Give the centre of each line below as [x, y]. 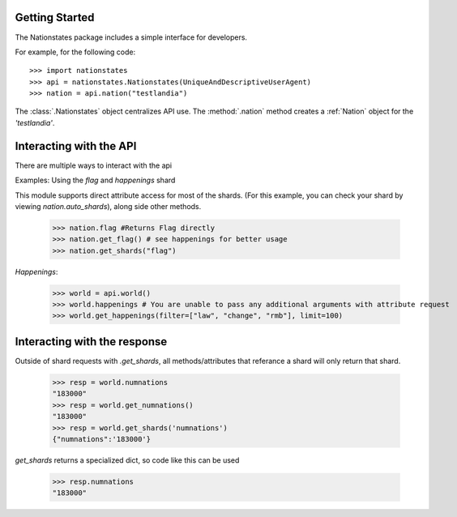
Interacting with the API [76, 146]
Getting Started [55, 17]
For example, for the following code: [75, 52]
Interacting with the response [91, 342]
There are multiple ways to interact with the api [94, 165]
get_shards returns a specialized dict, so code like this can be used [127, 460]
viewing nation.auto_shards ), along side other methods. [108, 206]
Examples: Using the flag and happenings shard [95, 180]
